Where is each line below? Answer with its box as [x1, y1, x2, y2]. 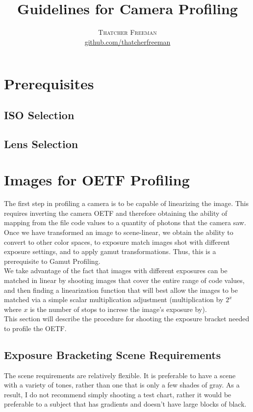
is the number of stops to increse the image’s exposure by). [30, 304, 207, 314]
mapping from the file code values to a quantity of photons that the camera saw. [4, 217, 246, 228]
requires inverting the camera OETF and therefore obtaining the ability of [4, 207, 228, 218]
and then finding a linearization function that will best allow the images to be [4, 284, 238, 295]
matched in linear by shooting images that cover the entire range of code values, [4, 275, 245, 285]
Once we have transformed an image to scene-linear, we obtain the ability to [4, 227, 233, 237]
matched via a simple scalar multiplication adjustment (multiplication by [4, 294, 224, 305]
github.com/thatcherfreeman [84, 36, 171, 47]
